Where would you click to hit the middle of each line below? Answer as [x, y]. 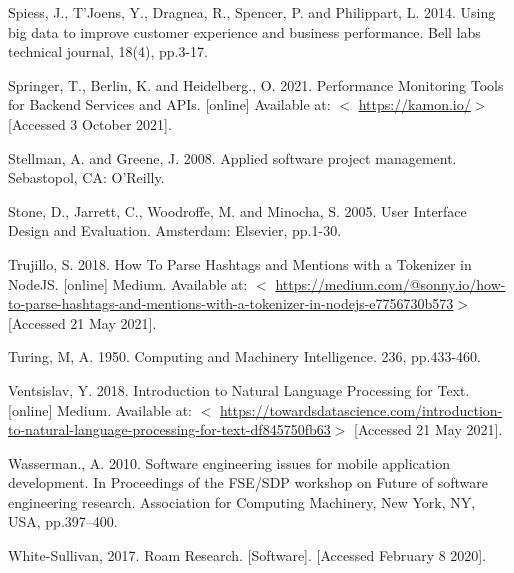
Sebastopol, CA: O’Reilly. [86, 177]
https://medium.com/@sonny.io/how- [390, 283]
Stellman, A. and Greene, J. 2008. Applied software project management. [232, 157]
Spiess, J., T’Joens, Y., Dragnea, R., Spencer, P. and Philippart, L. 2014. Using [252, 12]
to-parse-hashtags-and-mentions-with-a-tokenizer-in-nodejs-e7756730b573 [231, 303]
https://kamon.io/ [414, 104]
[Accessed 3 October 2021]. [90, 123]
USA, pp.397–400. [63, 521]
